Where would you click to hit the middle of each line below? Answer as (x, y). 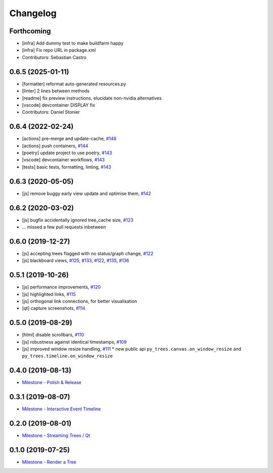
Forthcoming (30, 31)
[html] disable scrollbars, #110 (53, 335)
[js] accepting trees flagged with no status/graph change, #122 (88, 253)
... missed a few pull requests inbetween (64, 227)
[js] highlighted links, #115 (49, 294)
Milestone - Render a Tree (49, 462)
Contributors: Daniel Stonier (51, 112)
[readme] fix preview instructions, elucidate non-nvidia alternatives (92, 98)
